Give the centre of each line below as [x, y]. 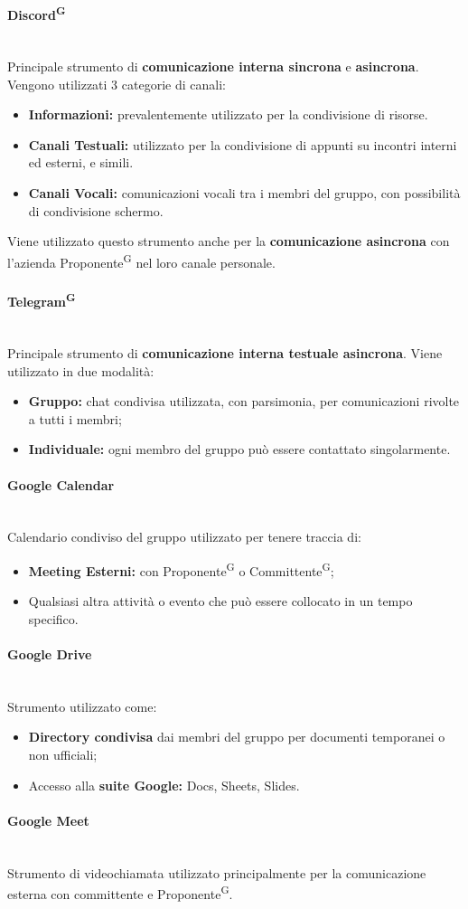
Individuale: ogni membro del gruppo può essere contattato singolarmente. [239, 449]
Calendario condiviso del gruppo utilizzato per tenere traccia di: [184, 537]
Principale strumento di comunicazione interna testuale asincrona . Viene [225, 353]
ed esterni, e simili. [81, 162]
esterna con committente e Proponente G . [120, 892]
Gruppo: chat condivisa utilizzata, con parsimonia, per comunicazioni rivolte [244, 401]
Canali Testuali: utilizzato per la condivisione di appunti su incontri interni [243, 144]
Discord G [37, 13]
